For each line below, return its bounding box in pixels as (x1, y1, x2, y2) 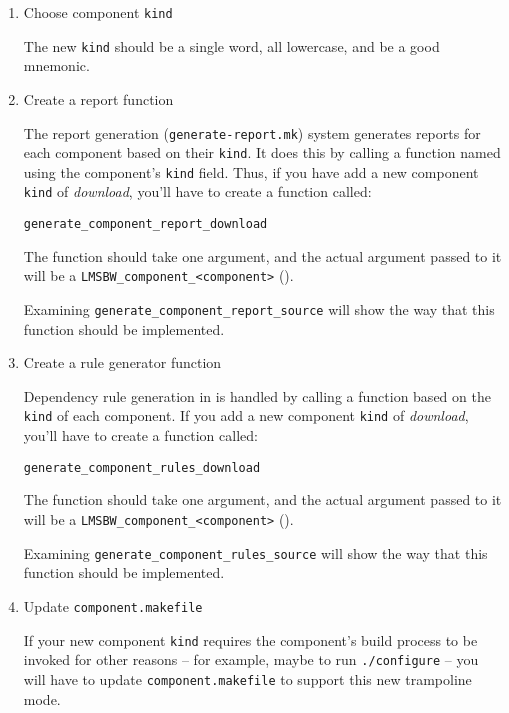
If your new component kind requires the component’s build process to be (23, 629, 478, 650)
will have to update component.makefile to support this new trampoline (23, 668, 472, 689)
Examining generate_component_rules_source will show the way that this (23, 542, 488, 563)
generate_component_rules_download (23, 460, 261, 475)
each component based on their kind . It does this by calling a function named (23, 142, 501, 163)
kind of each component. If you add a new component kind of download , (23, 405, 469, 426)
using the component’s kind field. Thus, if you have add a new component (23, 161, 479, 182)
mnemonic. (23, 55, 90, 76)
